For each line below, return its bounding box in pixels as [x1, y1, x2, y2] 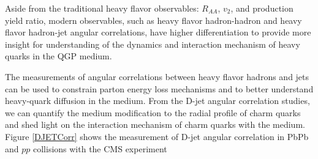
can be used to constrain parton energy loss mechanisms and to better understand [5, 82, 314, 95]
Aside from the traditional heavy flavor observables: [5, 2, 199, 14]
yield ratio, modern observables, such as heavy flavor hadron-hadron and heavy [5, 13, 302, 26]
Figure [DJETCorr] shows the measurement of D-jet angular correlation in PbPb [5, 130, 309, 142]
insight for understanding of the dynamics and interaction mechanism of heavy [5, 37, 300, 50]
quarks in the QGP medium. [5, 50, 112, 62]
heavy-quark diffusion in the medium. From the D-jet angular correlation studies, [5, 94, 310, 107]
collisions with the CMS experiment [32, 142, 167, 155]
